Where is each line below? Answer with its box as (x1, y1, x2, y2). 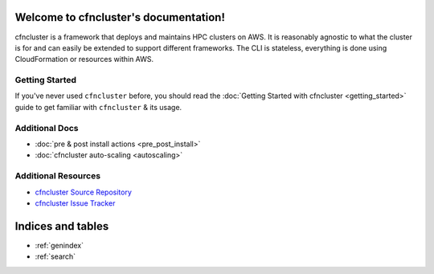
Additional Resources (14, 170, 100, 182)
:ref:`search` (35, 252, 76, 261)
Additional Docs (14, 122, 79, 133)
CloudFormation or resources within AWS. (14, 55, 154, 64)
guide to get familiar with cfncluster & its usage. (14, 102, 182, 112)
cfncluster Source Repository (35, 187, 133, 197)
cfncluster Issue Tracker (35, 198, 116, 208)
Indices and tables (14, 219, 109, 233)
